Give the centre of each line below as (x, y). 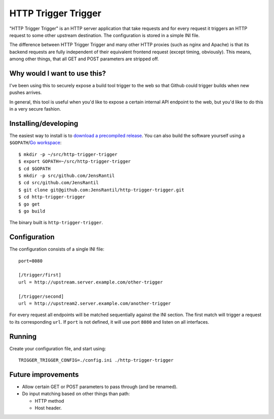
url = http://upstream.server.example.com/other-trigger (91, 282)
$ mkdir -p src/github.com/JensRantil (67, 176)
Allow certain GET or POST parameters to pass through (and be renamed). (100, 387)
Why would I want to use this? (58, 73)
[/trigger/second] (41, 296)
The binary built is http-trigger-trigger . (56, 223)
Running (23, 337)
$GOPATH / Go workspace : (36, 143)
